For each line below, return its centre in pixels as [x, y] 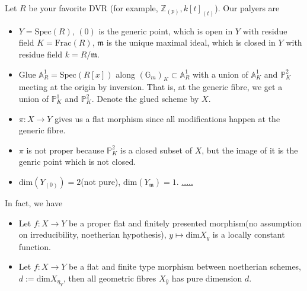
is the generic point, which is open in [166, 31]
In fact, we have [34, 203]
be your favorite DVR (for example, [93, 8]
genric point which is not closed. [77, 162]
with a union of [220, 74]
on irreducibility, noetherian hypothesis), [92, 234]
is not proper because [65, 150]
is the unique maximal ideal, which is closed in [191, 42]
